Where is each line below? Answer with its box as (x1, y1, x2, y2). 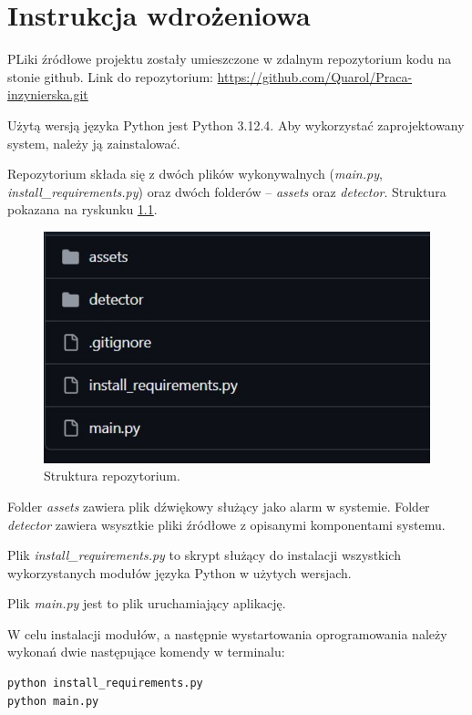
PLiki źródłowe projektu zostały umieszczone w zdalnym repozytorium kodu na (7, 49, 452, 68)
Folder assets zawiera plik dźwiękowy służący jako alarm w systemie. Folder (7, 496, 430, 515)
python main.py (7, 694, 99, 708)
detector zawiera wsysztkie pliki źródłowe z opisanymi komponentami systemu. (7, 514, 446, 534)
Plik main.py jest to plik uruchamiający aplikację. (7, 594, 286, 613)
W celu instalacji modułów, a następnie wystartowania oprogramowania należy (7, 624, 447, 643)
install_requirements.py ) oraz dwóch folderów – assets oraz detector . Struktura (7, 181, 446, 201)
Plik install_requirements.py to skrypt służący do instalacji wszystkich (7, 545, 401, 565)
